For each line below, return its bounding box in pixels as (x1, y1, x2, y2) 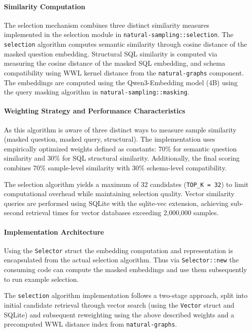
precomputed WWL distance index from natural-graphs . (4, 319, 177, 329)
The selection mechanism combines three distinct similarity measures (4, 19, 210, 30)
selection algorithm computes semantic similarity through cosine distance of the (4, 39, 247, 49)
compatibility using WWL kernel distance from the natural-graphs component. (4, 67, 244, 77)
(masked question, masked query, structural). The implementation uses (4, 134, 216, 144)
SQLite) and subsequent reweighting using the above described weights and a (4, 309, 234, 319)
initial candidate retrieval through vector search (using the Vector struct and (4, 299, 234, 310)
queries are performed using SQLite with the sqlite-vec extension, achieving (4, 198, 229, 208)
